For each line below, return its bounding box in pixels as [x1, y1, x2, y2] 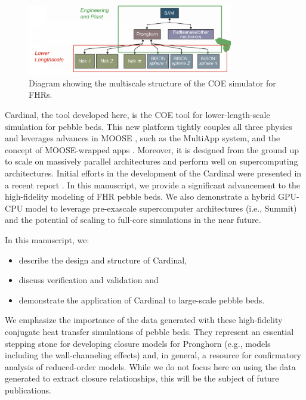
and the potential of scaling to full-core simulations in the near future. [5, 213, 261, 226]
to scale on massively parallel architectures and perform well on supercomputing [5, 155, 298, 168]
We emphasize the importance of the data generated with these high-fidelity [5, 314, 283, 326]
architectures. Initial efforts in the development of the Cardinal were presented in [5, 167, 302, 179]
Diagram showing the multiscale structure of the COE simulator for [29, 76, 276, 89]
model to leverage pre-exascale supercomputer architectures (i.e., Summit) [25, 201, 297, 214]
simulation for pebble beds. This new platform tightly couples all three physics [5, 120, 292, 132]
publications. [5, 383, 51, 396]
